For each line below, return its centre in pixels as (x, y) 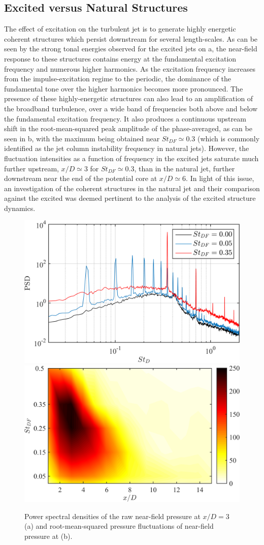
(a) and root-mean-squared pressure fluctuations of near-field (119, 526)
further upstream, (31, 168)
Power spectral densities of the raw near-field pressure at (112, 516)
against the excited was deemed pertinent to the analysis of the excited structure (130, 198)
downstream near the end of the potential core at (81, 178)
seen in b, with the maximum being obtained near (82, 138)
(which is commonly (228, 138)
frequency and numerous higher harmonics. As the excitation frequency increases (130, 68)
